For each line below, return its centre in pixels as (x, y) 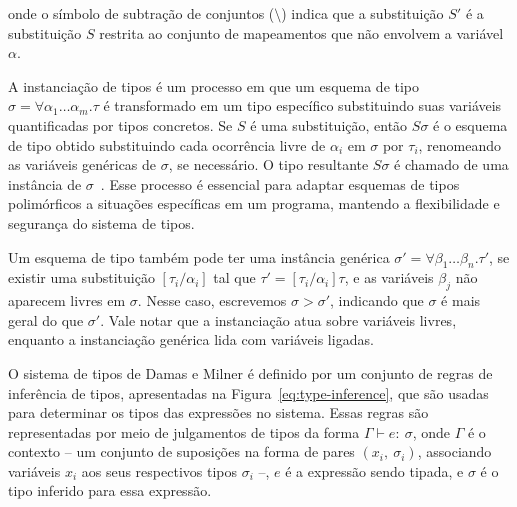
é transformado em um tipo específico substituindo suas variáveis (302, 105)
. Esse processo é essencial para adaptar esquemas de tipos (280, 183)
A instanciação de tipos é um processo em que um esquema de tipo (214, 85)
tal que (234, 277)
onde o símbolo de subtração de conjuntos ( (141, 13)
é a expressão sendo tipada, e (374, 470)
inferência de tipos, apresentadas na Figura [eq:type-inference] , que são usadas (248, 392)
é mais (461, 300)
